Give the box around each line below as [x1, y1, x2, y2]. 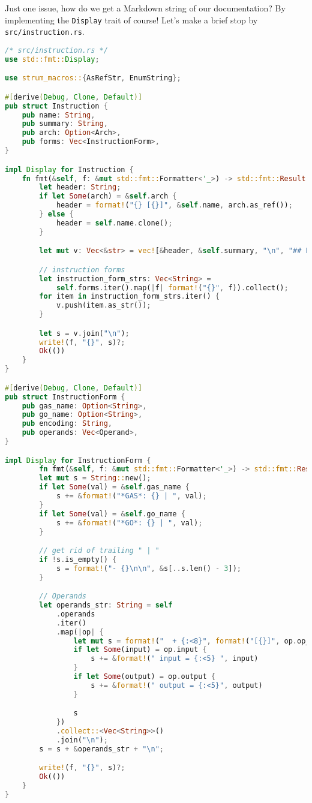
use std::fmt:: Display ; [5, 55, 100, 64]
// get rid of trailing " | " [39, 546, 160, 555]
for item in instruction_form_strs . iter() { [39, 292, 220, 301]
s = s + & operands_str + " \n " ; [39, 744, 164, 753]
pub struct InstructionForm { [5, 392, 125, 401]
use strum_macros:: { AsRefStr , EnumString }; [5, 74, 181, 83]
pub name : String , [22, 110, 95, 119]
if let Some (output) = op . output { [73, 672, 215, 681]
